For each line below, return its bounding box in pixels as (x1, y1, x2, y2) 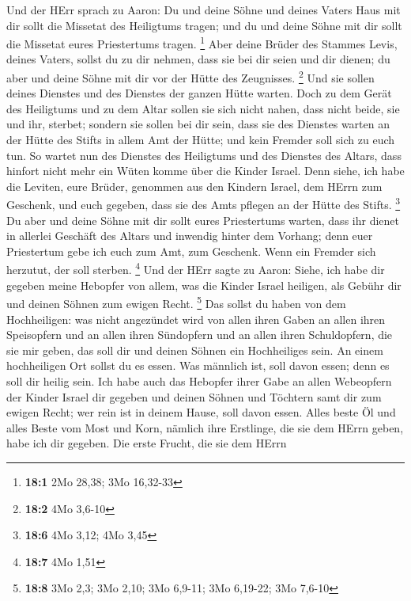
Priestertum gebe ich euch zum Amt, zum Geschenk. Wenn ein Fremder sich (6, 242, 376, 259)
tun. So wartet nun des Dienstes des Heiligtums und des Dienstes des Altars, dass (6, 146, 402, 163)
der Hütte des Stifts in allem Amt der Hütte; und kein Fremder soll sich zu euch (6, 131, 395, 148)
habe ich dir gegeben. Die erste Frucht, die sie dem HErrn (6, 435, 287, 451)
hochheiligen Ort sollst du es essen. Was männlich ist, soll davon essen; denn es (6, 357, 390, 374)
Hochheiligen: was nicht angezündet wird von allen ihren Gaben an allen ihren (6, 310, 386, 327)
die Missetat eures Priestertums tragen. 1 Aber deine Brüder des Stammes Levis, (6, 33, 398, 51)
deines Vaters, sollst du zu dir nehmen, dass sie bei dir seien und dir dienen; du (6, 51, 390, 67)
